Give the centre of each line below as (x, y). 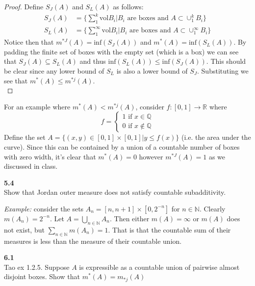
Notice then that (29, 42)
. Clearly (212, 208)
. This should (226, 61)
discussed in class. (31, 166)
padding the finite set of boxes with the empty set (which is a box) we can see (121, 51)
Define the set (25, 137)
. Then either (130, 218)
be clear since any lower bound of (54, 71)
